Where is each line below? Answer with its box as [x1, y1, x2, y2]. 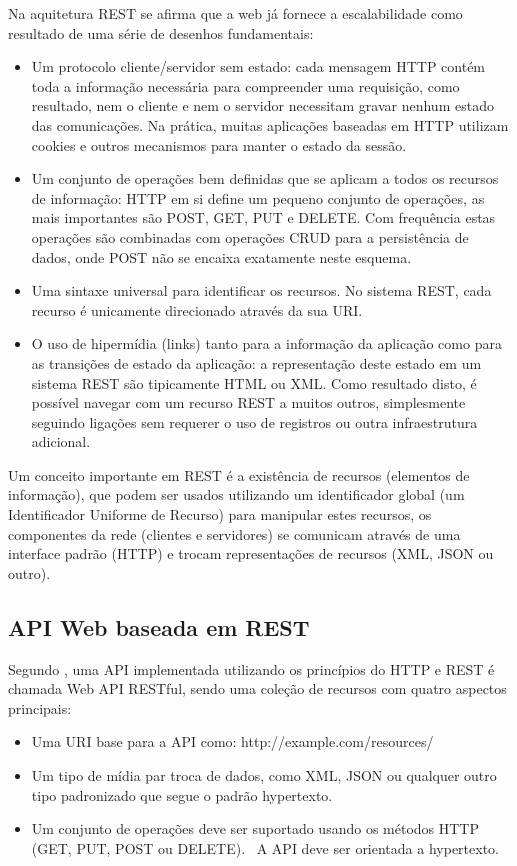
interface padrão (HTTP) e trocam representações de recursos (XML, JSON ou [8, 543, 494, 564]
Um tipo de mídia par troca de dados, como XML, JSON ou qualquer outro [31, 765, 497, 786]
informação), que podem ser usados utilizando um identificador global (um [8, 484, 465, 505]
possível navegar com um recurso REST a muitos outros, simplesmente [31, 392, 466, 413]
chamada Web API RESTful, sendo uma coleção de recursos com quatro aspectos [8, 678, 507, 699]
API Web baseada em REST [8, 611, 310, 642]
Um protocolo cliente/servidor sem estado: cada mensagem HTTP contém [31, 56, 486, 77]
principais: [8, 697, 72, 718]
